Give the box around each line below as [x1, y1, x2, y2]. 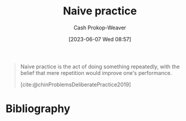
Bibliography [5, 102, 71, 116]
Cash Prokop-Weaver [73, 24, 127, 31]
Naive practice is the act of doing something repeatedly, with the [20, 63, 180, 70]
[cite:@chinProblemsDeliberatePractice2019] [20, 81, 131, 88]
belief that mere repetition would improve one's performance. [20, 69, 172, 76]
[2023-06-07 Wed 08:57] [68, 35, 132, 43]
